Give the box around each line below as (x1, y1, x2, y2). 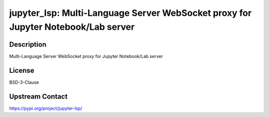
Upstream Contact (9, 92, 68, 101)
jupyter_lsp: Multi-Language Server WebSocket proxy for (9, 7, 252, 18)
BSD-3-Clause (9, 79, 39, 85)
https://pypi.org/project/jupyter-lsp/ (9, 105, 83, 111)
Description (9, 40, 47, 49)
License (9, 66, 34, 74)
